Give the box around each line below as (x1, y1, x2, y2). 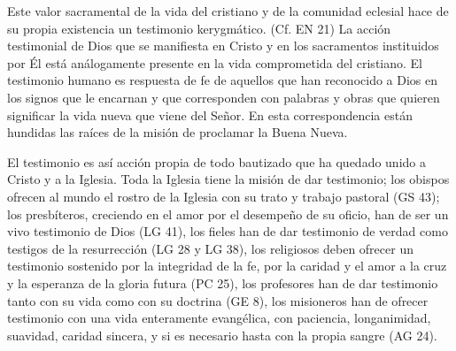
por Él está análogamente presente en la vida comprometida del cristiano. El (7, 53, 422, 72)
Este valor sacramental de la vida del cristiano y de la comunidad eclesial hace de (7, 2, 449, 19)
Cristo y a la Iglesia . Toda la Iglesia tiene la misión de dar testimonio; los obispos (7, 170, 450, 188)
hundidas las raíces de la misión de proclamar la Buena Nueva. (7, 123, 348, 141)
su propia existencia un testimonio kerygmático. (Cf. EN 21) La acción (7, 19, 391, 37)
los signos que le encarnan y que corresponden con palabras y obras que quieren (7, 88, 440, 106)
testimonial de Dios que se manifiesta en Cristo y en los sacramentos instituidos (7, 36, 439, 55)
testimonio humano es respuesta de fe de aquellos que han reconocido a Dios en (7, 71, 438, 89)
